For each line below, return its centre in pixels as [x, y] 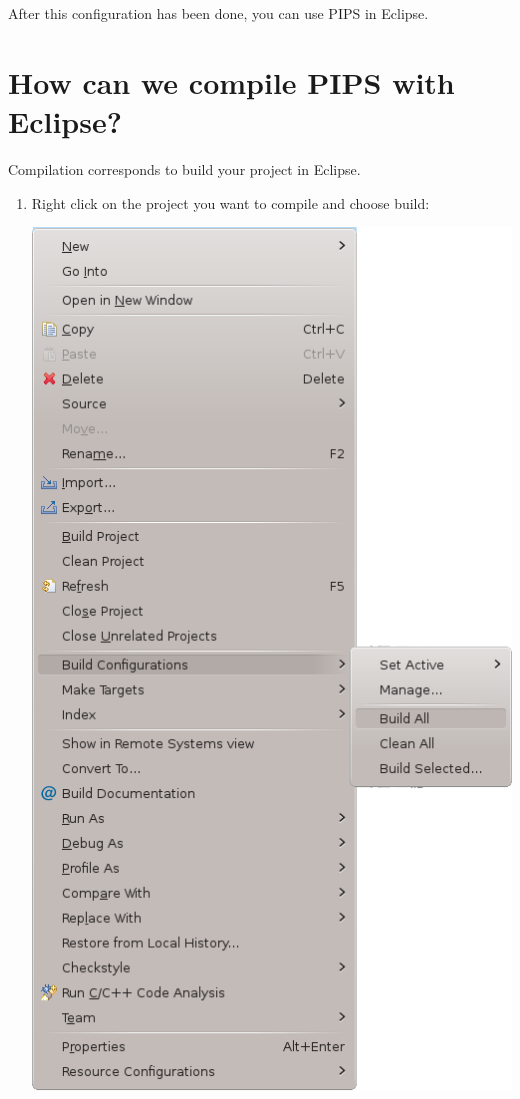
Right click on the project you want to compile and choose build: [230, 202]
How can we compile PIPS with [231, 81]
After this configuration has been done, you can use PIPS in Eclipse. [218, 13]
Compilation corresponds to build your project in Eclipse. [184, 168]
